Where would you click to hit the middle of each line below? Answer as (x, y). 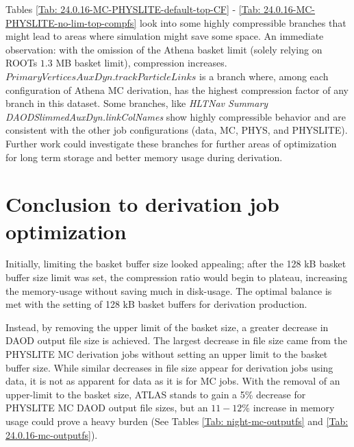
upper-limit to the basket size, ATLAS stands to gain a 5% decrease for (156, 394)
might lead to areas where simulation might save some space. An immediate (165, 36)
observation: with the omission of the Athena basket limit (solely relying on (164, 49)
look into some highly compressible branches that (243, 22)
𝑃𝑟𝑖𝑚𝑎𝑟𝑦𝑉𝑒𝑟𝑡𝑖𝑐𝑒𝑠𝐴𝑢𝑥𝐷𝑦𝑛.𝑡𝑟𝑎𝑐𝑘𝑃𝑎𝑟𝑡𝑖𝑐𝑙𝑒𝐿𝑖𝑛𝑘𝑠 (101, 77)
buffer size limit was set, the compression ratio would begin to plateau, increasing (177, 277)
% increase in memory (288, 408)
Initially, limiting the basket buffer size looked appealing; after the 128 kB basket (176, 264)
